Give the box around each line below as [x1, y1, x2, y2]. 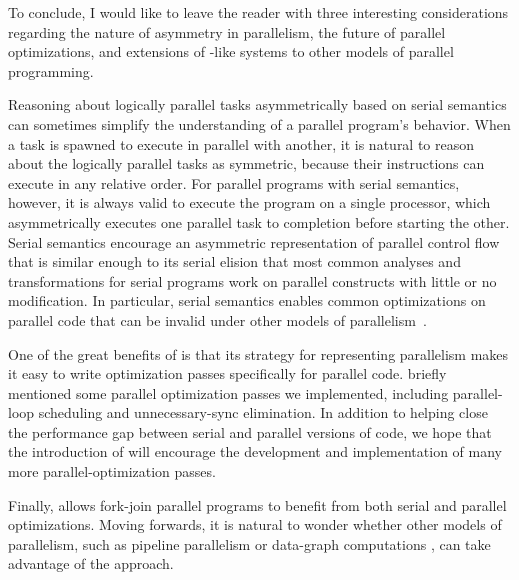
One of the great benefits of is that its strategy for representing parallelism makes [8, 343, 509, 364]
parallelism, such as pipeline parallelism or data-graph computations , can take [8, 533, 491, 554]
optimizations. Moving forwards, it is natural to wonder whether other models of [8, 514, 502, 535]
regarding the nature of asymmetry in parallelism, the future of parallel [8, 21, 446, 42]
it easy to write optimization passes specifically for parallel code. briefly [8, 363, 447, 384]
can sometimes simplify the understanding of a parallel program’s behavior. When [8, 113, 511, 134]
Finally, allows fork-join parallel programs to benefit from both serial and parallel [8, 494, 507, 515]
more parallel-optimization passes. [8, 461, 216, 482]
